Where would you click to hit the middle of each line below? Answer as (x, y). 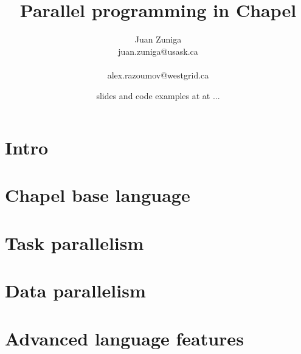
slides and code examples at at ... (158, 95)
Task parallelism (74, 242)
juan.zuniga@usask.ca (158, 51)
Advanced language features (124, 338)
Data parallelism (75, 290)
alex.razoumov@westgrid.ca (158, 75)
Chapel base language (98, 195)
